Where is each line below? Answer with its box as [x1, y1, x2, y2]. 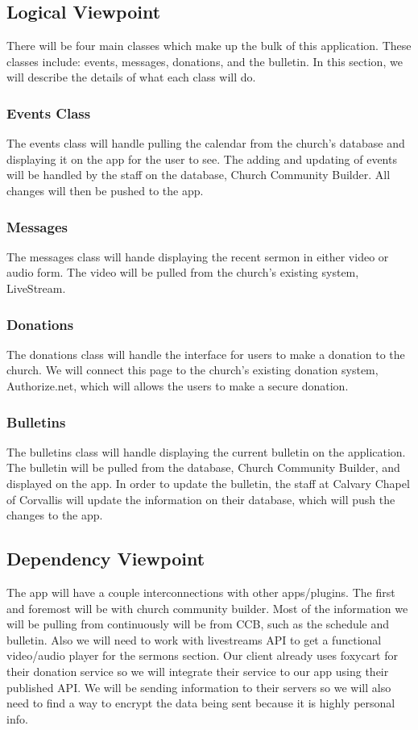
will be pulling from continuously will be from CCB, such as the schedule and [6, 615, 390, 632]
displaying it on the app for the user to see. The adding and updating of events [6, 150, 397, 167]
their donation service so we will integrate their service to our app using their [6, 662, 389, 679]
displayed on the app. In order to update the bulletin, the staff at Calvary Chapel [6, 474, 410, 491]
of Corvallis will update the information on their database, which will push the [6, 490, 395, 507]
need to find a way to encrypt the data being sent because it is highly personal [6, 695, 395, 711]
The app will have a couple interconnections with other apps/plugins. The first [6, 583, 395, 600]
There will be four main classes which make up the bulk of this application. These [6, 37, 412, 54]
